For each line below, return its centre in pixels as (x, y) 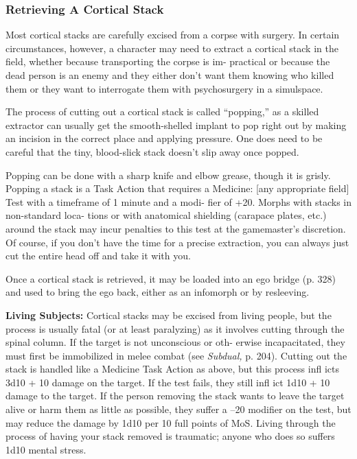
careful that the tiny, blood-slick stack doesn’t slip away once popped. (152, 151)
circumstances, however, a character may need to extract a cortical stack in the (172, 48)
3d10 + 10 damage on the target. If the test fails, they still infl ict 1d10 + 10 (168, 382)
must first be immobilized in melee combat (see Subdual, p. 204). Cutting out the (176, 355)
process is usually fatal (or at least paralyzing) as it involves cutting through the (175, 328)
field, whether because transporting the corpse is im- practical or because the (168, 61)
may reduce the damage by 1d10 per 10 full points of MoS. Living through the (171, 422)
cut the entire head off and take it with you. (98, 256)
